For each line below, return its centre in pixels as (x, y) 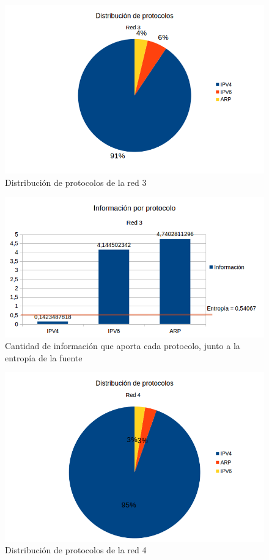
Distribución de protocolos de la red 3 (76, 182)
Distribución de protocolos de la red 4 (76, 550)
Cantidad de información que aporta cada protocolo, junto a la (123, 346)
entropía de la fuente (44, 357)
